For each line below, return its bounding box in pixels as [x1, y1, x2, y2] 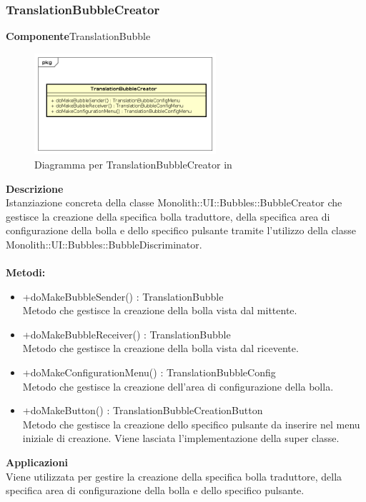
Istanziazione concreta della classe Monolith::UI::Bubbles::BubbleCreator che [6, 195, 342, 210]
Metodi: [6, 265, 46, 280]
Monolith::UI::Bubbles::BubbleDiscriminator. [6, 236, 202, 251]
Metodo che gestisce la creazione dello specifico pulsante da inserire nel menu [22, 416, 360, 431]
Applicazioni [6, 455, 69, 469]
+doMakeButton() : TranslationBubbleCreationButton [22, 403, 263, 418]
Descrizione [6, 181, 64, 196]
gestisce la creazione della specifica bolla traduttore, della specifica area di [6, 209, 330, 224]
